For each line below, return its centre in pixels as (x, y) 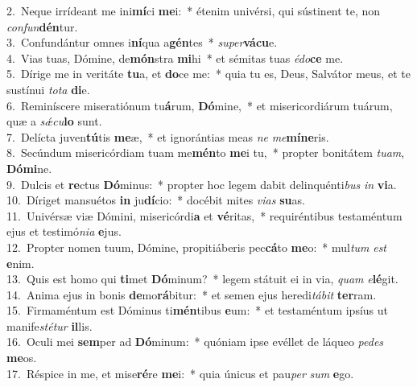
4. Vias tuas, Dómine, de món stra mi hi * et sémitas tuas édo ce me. (175, 58)
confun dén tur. (42, 26)
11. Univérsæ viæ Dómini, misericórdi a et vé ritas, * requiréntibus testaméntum (204, 215)
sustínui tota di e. (48, 89)
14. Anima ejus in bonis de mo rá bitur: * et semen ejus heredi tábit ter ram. (192, 294)
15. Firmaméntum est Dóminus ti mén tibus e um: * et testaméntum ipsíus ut (197, 310)
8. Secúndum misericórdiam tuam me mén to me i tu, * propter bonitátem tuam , (206, 152)
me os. (22, 358)
